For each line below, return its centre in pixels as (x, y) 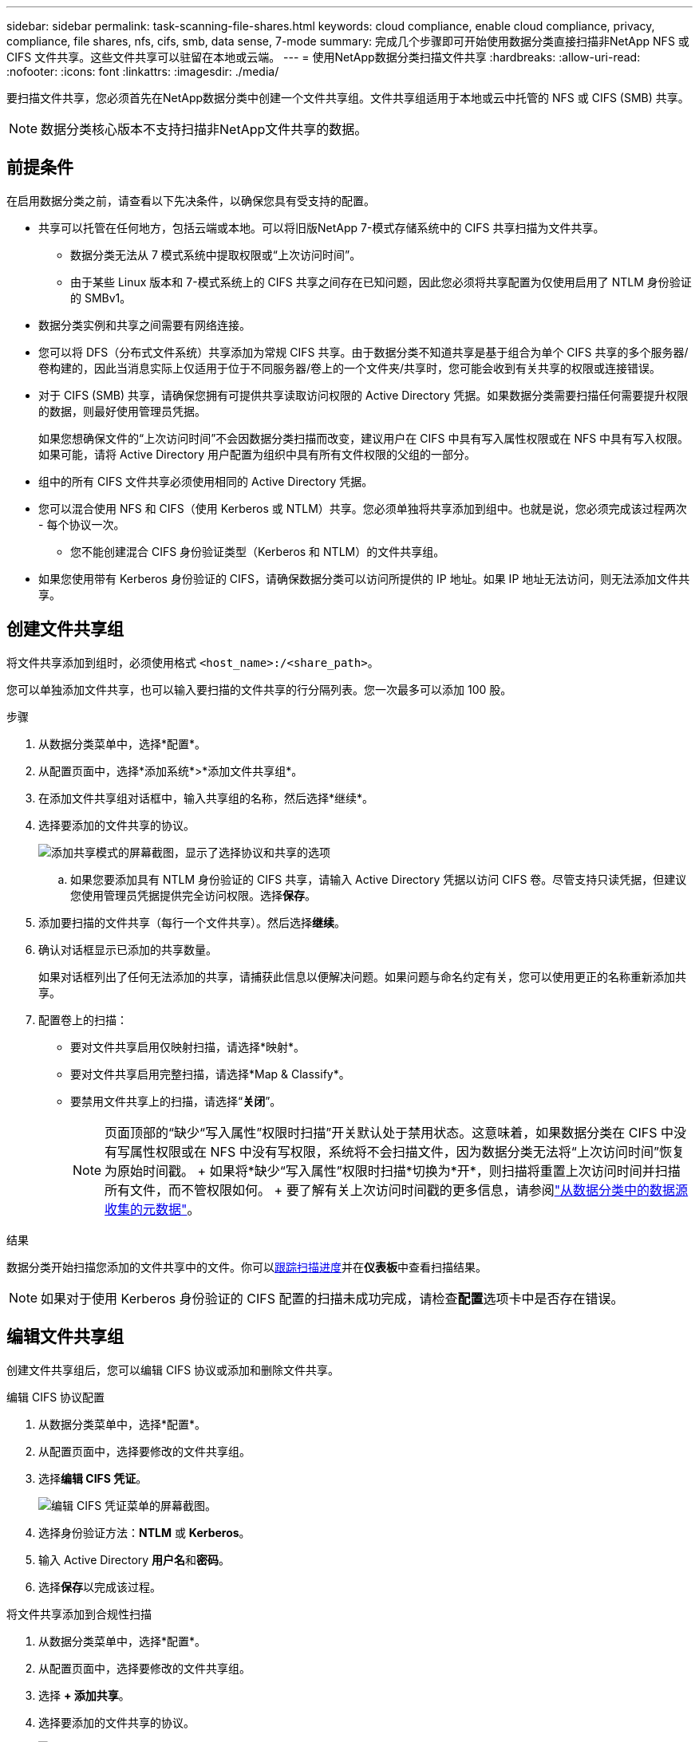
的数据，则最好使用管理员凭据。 (122, 411)
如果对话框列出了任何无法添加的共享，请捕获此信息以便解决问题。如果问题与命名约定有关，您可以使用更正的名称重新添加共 (362, 976)
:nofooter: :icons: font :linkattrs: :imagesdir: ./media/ (143, 71)
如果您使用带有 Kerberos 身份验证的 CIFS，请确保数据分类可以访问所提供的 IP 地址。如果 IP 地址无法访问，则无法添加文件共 (364, 578)
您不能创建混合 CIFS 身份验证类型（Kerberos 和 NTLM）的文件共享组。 (258, 551)
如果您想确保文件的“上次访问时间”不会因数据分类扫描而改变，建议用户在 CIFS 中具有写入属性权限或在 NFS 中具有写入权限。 (364, 438)
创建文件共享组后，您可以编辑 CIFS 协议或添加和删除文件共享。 (173, 1370)
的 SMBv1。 (101, 298)
